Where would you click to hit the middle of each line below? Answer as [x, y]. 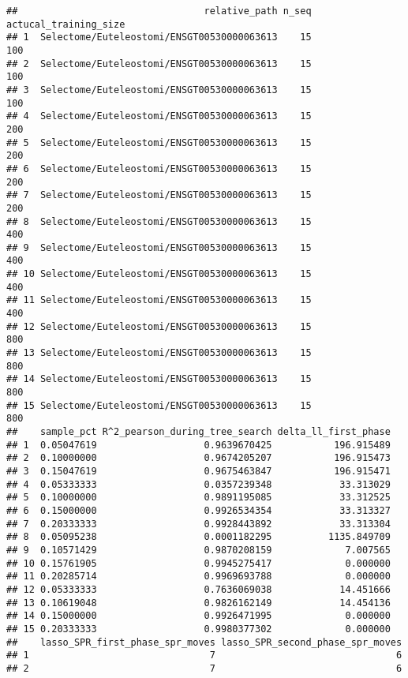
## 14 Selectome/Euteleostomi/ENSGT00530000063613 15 [159, 379]
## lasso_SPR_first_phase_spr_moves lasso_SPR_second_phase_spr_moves [204, 642]
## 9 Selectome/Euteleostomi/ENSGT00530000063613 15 [159, 247]
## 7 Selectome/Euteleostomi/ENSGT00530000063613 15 [159, 195]
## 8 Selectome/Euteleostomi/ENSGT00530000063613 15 [159, 221]
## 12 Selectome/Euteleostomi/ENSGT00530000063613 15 [159, 326]
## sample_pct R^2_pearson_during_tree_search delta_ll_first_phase [198, 432]
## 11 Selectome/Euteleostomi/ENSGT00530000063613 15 [159, 300]
